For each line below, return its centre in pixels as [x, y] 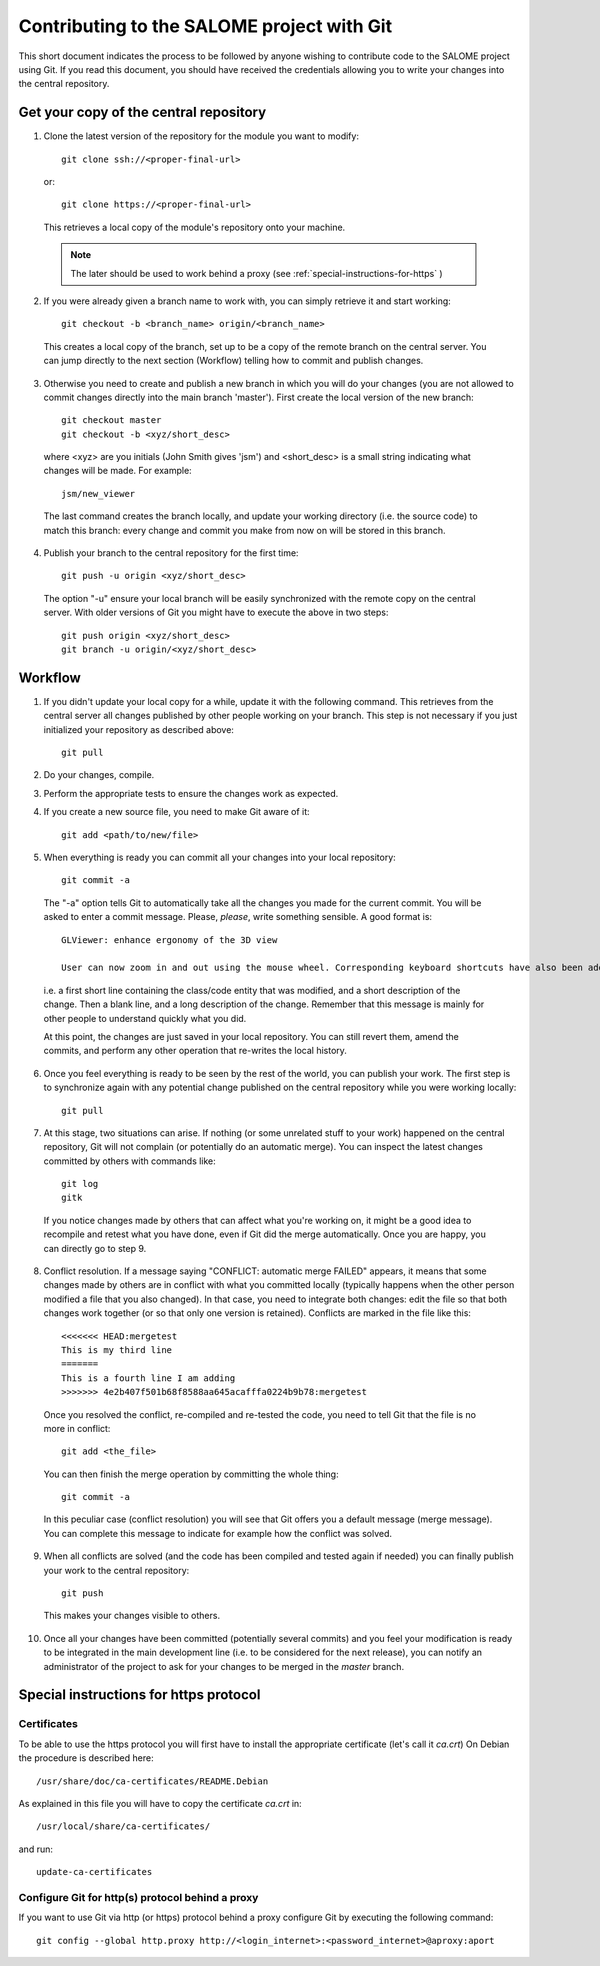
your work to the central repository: [116, 1570]
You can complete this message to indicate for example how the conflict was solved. [218, 1533]
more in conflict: [77, 1428]
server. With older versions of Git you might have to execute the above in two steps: [216, 612]
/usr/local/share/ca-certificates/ [123, 1826]
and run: [36, 1849]
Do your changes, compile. [99, 775]
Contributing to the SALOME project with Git [205, 26]
